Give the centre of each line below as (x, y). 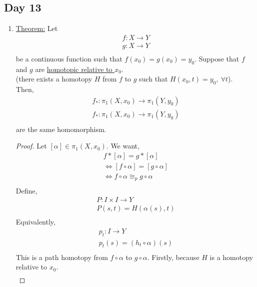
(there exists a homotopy (54, 79)
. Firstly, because (173, 257)
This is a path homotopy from (62, 257)
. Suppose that (217, 58)
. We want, (123, 146)
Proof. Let (31, 146)
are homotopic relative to (74, 69)
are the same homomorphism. (61, 129)
